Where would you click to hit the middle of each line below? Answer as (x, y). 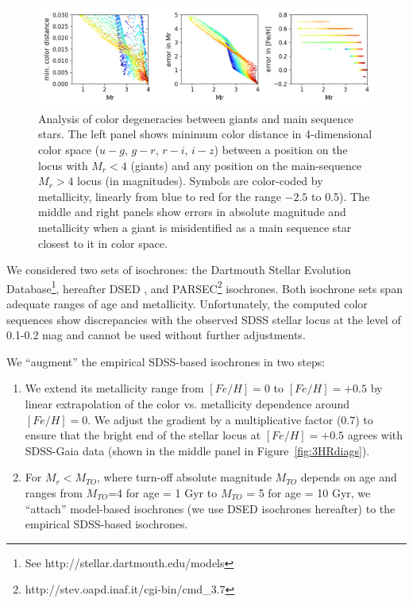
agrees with (375, 435)
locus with (63, 165)
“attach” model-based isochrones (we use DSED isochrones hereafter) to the (210, 508)
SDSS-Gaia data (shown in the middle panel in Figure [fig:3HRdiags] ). (197, 450)
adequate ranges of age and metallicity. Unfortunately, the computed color (187, 303)
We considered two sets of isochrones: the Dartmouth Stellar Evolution (179, 270)
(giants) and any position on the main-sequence (246, 165)
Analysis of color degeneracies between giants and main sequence (196, 118)
